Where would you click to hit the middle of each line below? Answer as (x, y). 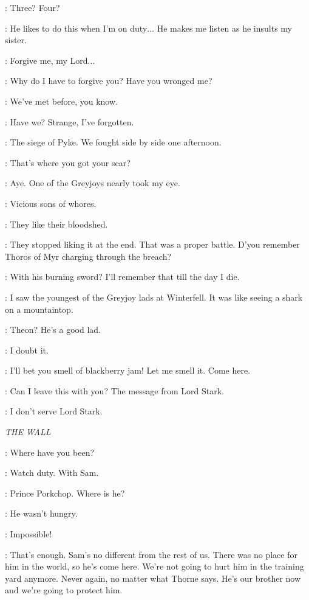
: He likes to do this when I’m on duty (76, 28)
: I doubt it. (27, 350)
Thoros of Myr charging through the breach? (88, 256)
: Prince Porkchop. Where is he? (65, 493)
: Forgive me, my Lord (46, 60)
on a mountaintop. (39, 309)
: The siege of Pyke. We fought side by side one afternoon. (113, 142)
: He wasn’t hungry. (41, 513)
